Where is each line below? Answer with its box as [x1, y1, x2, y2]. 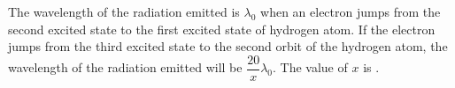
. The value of [273, 58, 348, 77]
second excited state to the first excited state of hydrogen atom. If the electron [8, 19, 436, 38]
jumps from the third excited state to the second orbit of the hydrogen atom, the [8, 37, 448, 55]
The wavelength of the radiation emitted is [8, 3, 240, 20]
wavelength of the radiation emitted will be [8, 58, 243, 77]
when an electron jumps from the [260, 3, 441, 20]
